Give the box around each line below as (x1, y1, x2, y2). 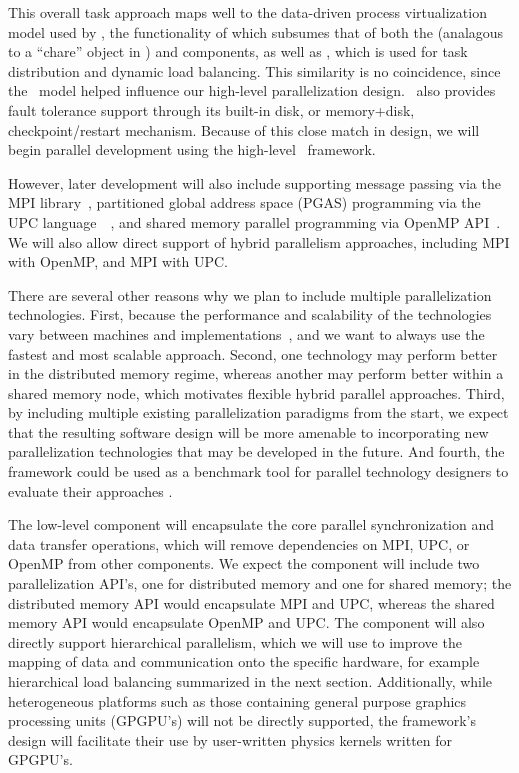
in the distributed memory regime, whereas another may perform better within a (8, 363, 504, 384)
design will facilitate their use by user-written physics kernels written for (8, 729, 453, 750)
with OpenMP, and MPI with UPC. (8, 251, 228, 272)
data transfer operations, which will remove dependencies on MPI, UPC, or (8, 533, 470, 554)
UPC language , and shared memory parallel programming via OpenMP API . (8, 211, 501, 232)
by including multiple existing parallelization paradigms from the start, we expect (8, 402, 509, 423)
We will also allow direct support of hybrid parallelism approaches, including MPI (8, 231, 510, 252)
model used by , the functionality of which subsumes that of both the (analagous (8, 21, 504, 42)
